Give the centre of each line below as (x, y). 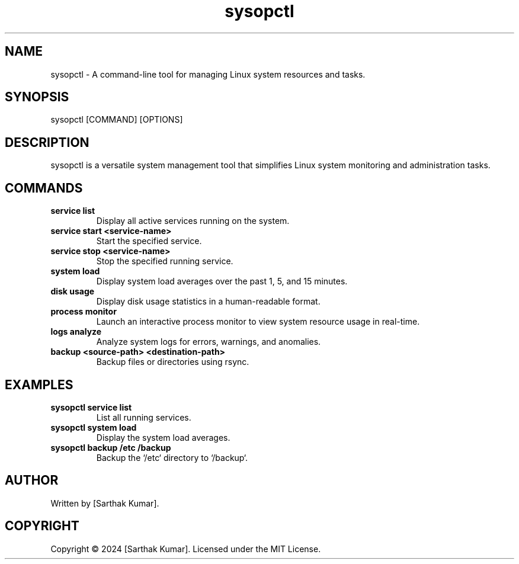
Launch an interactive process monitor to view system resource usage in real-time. (258, 322)
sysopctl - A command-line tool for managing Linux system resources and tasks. (208, 74)
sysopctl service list (91, 407)
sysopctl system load (94, 427)
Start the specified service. (149, 241)
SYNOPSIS (37, 97)
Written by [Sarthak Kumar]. (105, 503)
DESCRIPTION (47, 142)
